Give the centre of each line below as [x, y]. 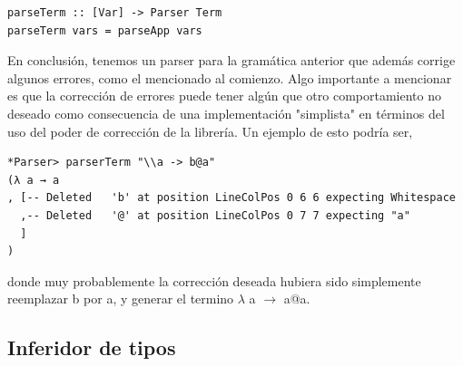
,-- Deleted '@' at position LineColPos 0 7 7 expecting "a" [215, 215]
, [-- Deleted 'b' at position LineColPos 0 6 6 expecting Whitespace [231, 198]
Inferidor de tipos [92, 347]
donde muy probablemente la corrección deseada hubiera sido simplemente [214, 280]
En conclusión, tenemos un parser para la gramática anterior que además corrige [231, 60]
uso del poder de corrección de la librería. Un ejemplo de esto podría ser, [210, 131]
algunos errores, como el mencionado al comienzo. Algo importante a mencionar [230, 77]
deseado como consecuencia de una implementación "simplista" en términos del [226, 113]
